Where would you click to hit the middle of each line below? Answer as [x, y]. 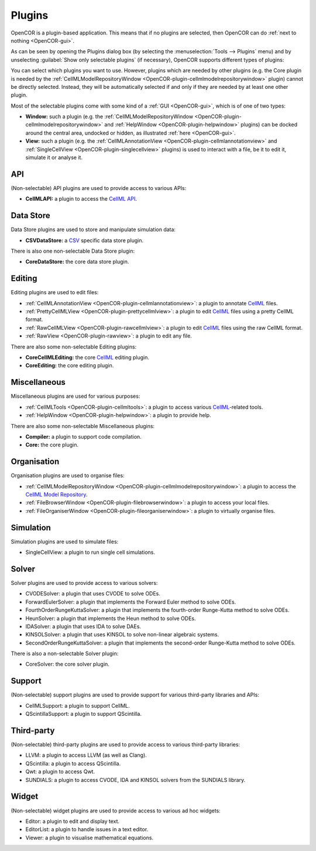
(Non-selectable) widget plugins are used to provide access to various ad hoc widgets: [116, 811]
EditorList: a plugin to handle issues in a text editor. [87, 829]
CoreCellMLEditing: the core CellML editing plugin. [87, 357]
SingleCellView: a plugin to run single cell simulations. [90, 552]
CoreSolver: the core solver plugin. [67, 664]
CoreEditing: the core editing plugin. [70, 366]
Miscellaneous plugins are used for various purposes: [75, 396]
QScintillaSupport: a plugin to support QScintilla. [84, 714]
